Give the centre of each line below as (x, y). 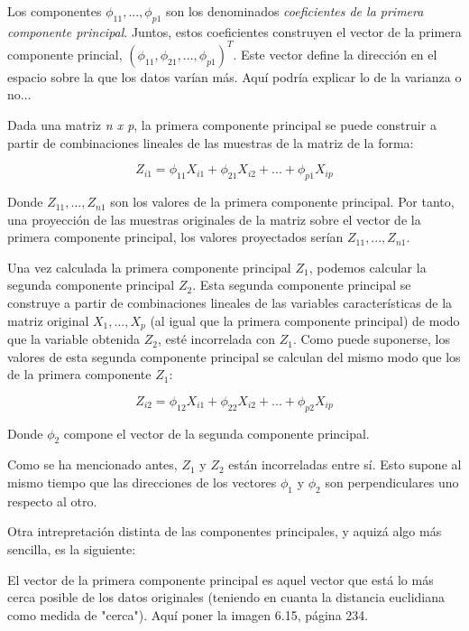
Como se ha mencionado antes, (92, 464)
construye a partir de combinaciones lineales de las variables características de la (230, 303)
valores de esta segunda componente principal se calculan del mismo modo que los (234, 356)
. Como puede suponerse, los (372, 339)
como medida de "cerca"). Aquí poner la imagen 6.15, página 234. (188, 614)
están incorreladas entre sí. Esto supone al (345, 464)
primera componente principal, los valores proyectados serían (175, 237)
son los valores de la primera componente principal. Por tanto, (282, 202)
